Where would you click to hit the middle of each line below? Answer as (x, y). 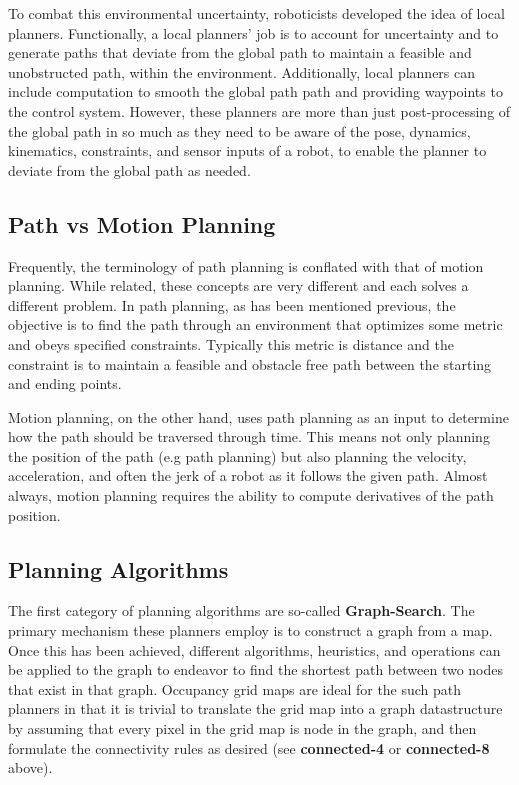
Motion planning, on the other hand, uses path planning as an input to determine (258, 416)
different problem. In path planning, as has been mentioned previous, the (232, 304)
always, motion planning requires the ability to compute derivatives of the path (251, 495)
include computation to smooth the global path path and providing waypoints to (255, 91)
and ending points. (65, 383)
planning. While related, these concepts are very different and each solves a (238, 285)
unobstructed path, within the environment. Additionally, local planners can (242, 71)
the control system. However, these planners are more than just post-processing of (259, 110)
